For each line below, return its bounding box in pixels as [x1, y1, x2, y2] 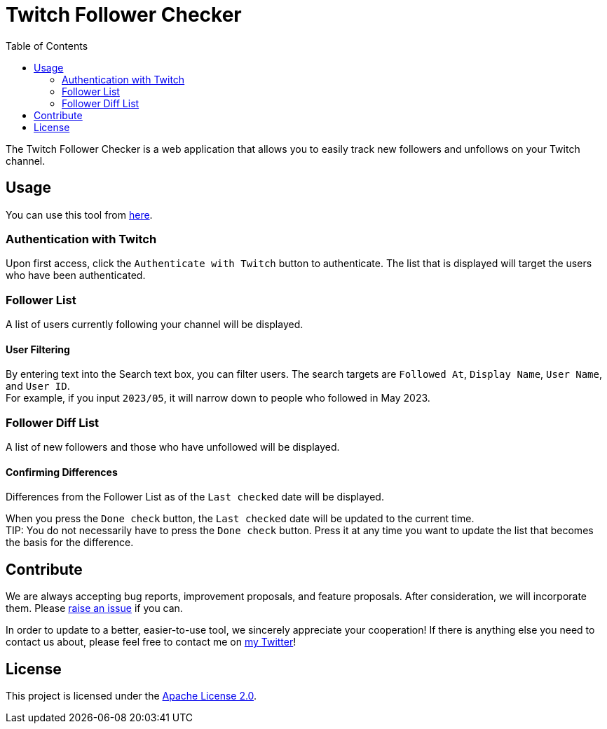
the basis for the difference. [6, 536, 134, 549]
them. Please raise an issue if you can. [6, 602, 183, 615]
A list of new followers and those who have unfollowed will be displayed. [6, 441, 340, 454]
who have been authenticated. [6, 269, 146, 282]
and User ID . [6, 380, 70, 393]
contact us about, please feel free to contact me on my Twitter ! [6, 636, 296, 648]
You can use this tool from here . [6, 208, 153, 221]
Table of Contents [6, 39, 88, 52]
